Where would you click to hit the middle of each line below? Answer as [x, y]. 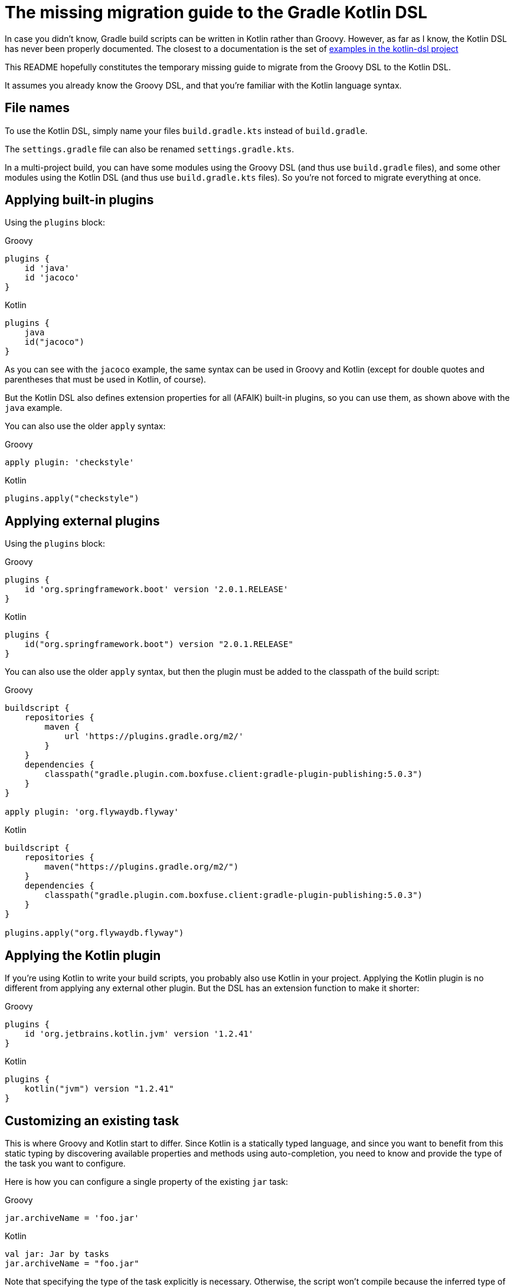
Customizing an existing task [92, 1121]
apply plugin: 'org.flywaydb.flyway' [92, 812]
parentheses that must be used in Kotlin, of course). [106, 380]
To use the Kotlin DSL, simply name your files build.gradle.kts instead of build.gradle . [186, 130]
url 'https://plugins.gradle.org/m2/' [154, 736]
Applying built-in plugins [79, 200]
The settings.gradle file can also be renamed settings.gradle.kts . [150, 149]
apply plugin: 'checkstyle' [70, 463]
